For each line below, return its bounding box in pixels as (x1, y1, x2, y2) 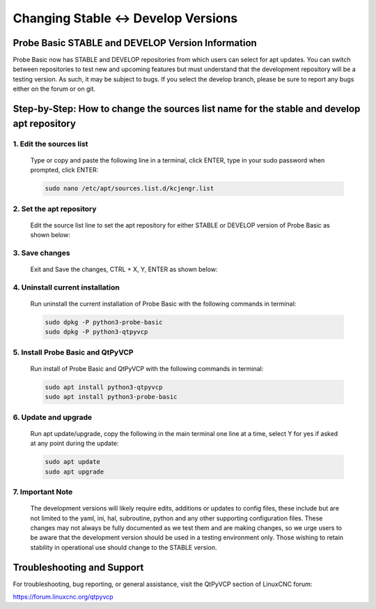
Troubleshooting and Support (13, 562, 144, 573)
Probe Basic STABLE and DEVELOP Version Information (13, 37, 257, 49)
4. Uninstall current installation (13, 283, 120, 292)
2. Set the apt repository (13, 204, 97, 213)
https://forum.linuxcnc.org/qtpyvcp (13, 593, 114, 601)
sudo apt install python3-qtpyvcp (45, 383, 163, 391)
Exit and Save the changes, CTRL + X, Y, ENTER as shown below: (30, 265, 219, 273)
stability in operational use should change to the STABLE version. (30, 543, 217, 551)
